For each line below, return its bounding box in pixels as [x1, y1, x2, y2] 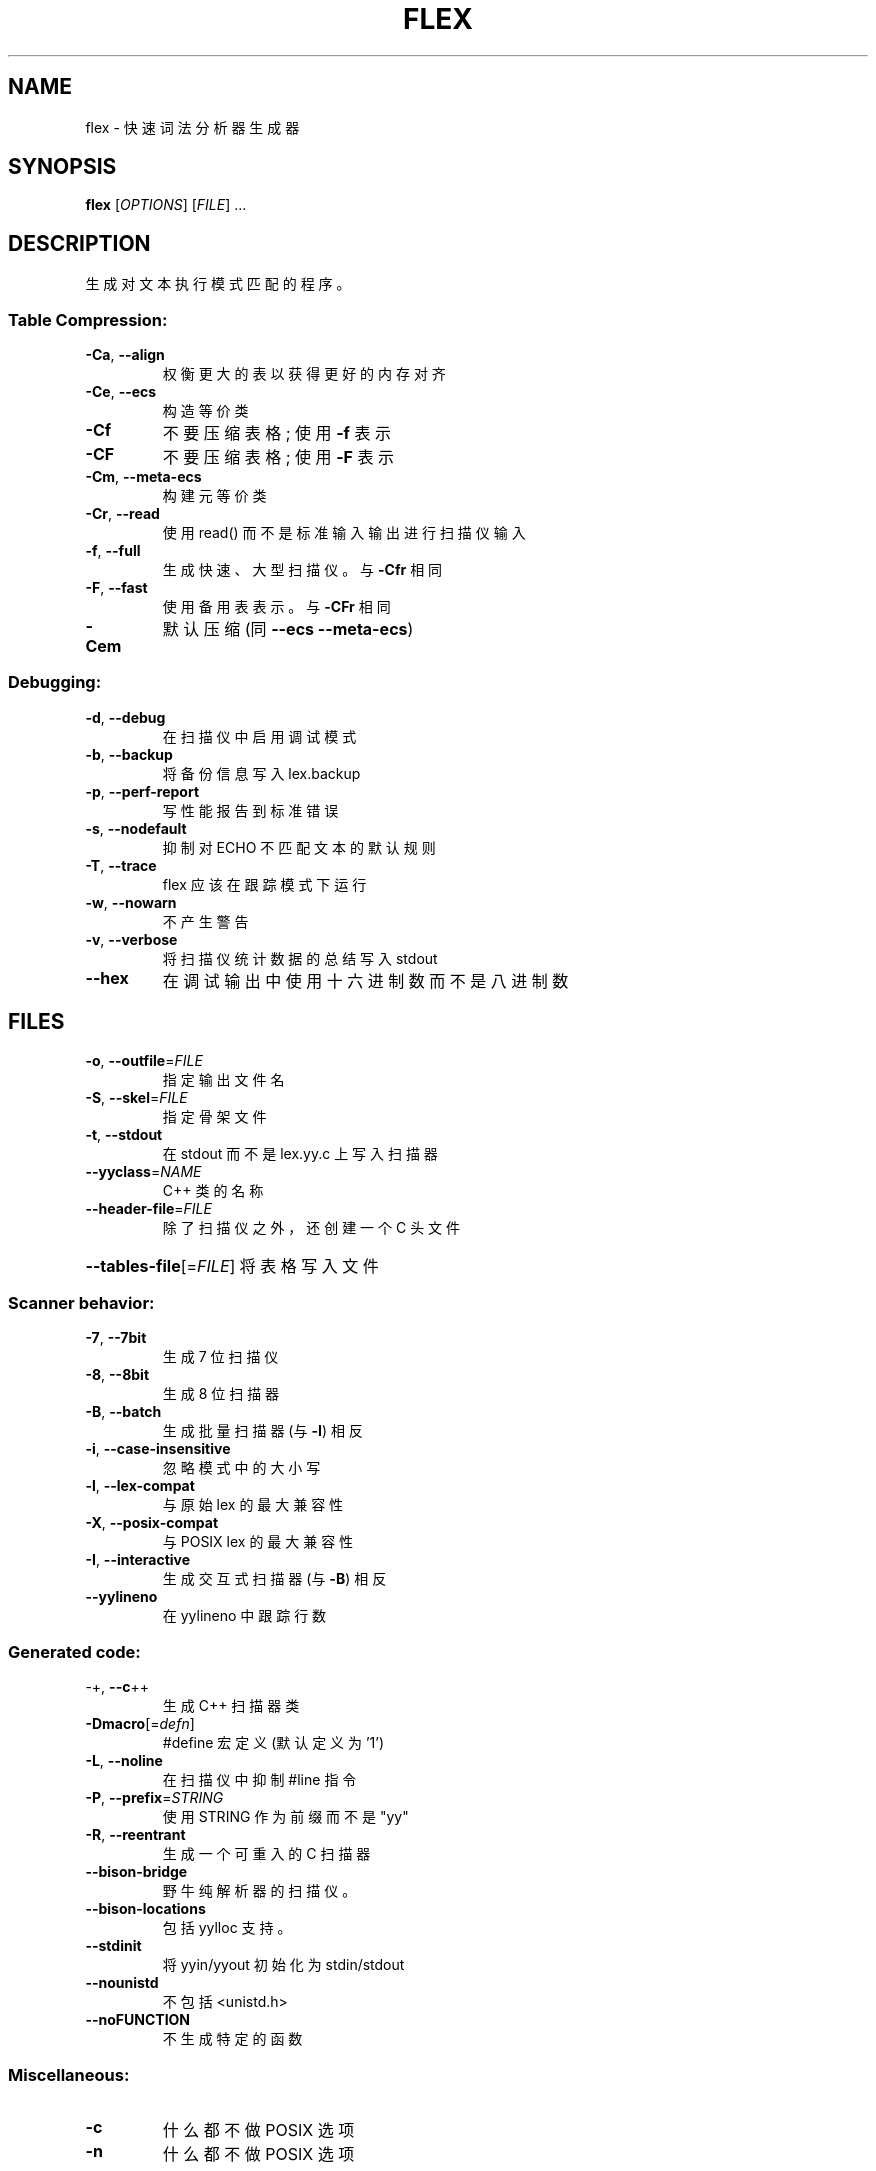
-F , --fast [85, 579, 148, 597]
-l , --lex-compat [85, 1477, 195, 1495]
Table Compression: [8, 309, 168, 330]
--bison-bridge [85, 1863, 188, 1881]
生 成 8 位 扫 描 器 [162, 1385, 280, 1403]
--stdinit [85, 1937, 142, 1955]
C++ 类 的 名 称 [162, 1181, 264, 1199]
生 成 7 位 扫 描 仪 [162, 1348, 279, 1366]
